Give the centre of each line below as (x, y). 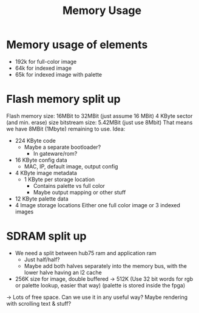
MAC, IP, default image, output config (71, 166)
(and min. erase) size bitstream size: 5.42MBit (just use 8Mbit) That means (99, 122)
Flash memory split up (63, 99)
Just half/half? (42, 260)
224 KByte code (35, 140)
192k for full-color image (46, 61)
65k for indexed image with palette (59, 74)
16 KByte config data (41, 160)
